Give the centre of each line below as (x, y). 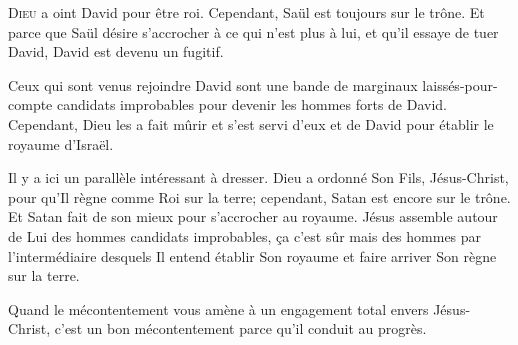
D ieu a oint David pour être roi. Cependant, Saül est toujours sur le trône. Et (246, 12)
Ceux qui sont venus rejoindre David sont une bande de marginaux (213, 84)
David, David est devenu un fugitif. (116, 51)
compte (30, 104)
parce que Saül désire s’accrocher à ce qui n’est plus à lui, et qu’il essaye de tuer (253, 31)
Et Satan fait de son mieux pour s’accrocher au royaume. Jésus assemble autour (253, 216)
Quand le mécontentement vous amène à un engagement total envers (218, 308)
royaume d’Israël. (61, 143)
